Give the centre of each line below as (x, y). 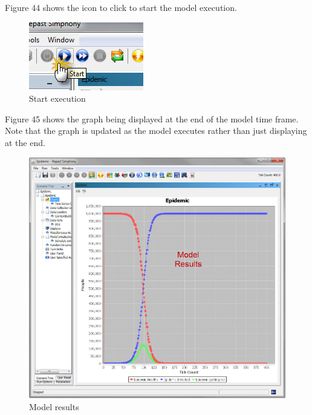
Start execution (57, 98)
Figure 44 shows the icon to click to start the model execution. (121, 7)
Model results (54, 406)
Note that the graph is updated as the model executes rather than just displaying (156, 131)
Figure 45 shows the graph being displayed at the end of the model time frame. (152, 118)
